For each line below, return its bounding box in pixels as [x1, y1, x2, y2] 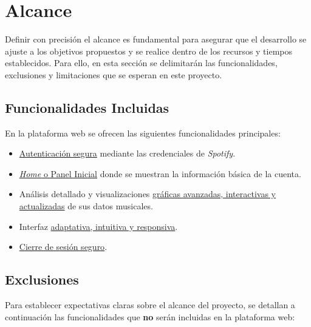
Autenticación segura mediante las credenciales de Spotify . [19, 147, 236, 160]
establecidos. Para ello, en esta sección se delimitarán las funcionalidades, [5, 56, 278, 69]
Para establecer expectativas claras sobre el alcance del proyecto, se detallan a [5, 298, 295, 311]
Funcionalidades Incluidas [5, 98, 169, 116]
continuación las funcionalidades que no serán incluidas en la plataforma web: [5, 310, 295, 323]
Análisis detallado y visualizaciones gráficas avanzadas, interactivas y [19, 187, 276, 200]
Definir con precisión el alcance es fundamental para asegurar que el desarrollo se [5, 33, 307, 46]
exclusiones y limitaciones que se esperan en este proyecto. [5, 68, 222, 81]
